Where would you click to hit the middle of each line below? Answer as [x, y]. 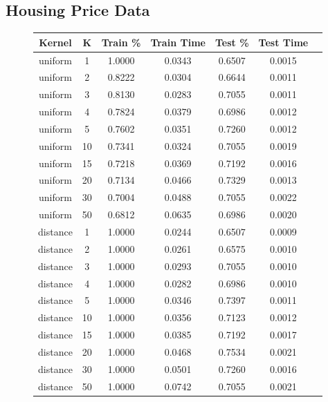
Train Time [178, 42]
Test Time [283, 42]
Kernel [55, 42]
